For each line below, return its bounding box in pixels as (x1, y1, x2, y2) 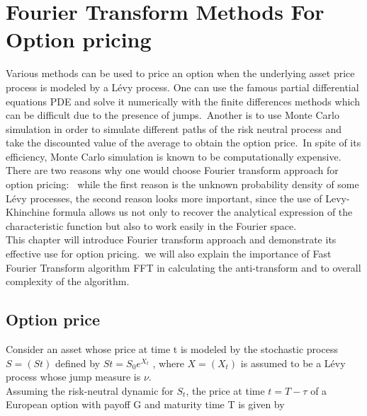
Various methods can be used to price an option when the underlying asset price (6, 66, 355, 81)
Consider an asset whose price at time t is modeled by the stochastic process (6, 342, 338, 357)
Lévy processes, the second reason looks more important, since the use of (6, 190, 322, 205)
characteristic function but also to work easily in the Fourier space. (6, 218, 297, 233)
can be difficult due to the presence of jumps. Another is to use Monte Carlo (6, 108, 339, 122)
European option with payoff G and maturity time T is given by (6, 397, 285, 412)
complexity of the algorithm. (6, 274, 130, 289)
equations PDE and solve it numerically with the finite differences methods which (6, 93, 360, 108)
